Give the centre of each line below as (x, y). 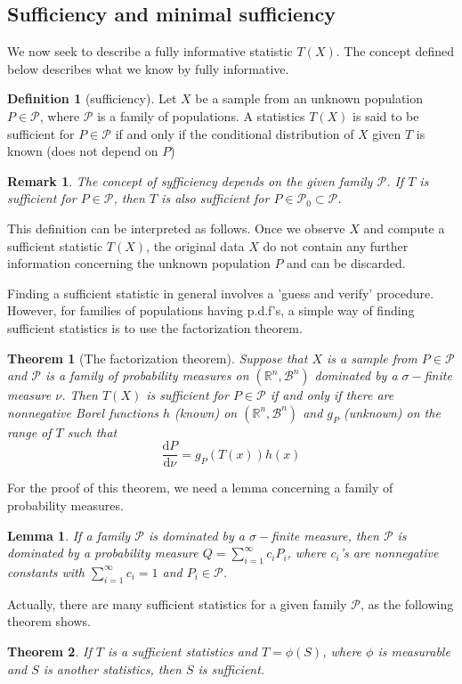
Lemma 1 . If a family (69, 535)
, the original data (195, 245)
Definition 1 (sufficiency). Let (92, 98)
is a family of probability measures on (147, 375)
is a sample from (372, 358)
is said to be (386, 115)
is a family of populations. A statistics (201, 115)
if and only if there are (332, 395)
